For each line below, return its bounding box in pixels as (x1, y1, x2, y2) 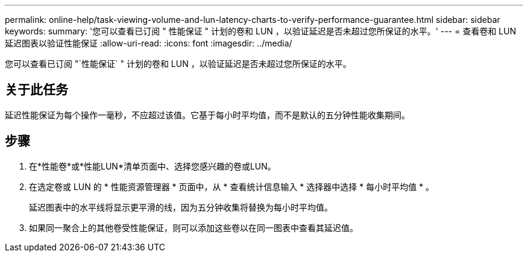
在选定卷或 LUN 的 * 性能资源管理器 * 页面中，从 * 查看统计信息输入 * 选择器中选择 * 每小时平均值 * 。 (29, 181, 435, 192)
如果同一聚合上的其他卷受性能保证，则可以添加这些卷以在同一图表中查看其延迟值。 (29, 222, 358, 233)
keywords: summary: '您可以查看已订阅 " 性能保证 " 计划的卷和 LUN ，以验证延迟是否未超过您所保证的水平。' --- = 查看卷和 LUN (5, 26, 517, 36)
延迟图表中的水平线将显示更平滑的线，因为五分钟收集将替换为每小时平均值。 (29, 201, 333, 212)
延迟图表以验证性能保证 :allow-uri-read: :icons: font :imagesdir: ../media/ (5, 38, 292, 48)
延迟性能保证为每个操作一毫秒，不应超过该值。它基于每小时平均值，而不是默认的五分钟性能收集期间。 (5, 109, 410, 120)
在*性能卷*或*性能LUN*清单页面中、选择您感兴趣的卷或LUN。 (29, 160, 276, 171)
